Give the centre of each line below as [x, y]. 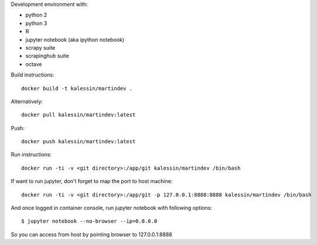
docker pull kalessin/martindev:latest [79, 115]
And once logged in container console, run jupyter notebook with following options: [111, 208]
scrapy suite [40, 47]
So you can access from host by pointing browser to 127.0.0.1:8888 [92, 234]
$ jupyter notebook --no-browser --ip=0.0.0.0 [89, 221]
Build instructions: [33, 75]
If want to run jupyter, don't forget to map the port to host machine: [92, 181]
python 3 [36, 23]
